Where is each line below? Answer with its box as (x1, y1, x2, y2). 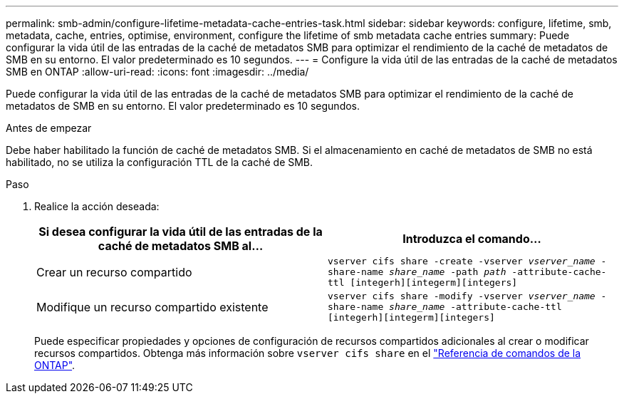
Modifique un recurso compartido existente (36, 299, 269, 314)
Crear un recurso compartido (36, 264, 192, 279)
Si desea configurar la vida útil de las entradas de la (38, 224, 323, 239)
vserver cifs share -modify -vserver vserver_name (328, 291, 596, 301)
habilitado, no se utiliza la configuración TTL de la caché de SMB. (6, 156, 313, 168)
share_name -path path (389, 266, 506, 277)
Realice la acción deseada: (34, 200, 160, 212)
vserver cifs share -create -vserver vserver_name (328, 256, 596, 266)
